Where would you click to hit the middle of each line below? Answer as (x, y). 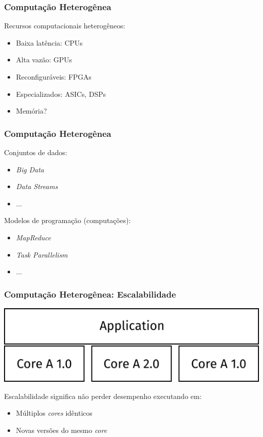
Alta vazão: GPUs (44, 60)
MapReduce (33, 237)
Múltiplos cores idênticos (54, 413)
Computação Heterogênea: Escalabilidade (90, 294)
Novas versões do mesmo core (61, 430)
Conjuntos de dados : (36, 152)
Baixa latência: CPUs (49, 42)
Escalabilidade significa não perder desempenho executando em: (103, 396)
